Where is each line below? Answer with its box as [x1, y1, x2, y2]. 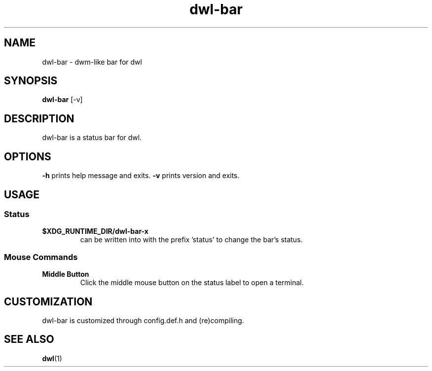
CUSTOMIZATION [4, 295, 93, 308]
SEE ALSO [4, 333, 54, 346]
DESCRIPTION [4, 112, 74, 125]
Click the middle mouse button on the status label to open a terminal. [80, 278, 304, 287]
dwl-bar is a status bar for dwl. [42, 133, 142, 142]
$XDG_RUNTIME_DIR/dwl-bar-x [42, 227, 148, 236]
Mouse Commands [4, 252, 78, 262]
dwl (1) [42, 354, 62, 363]
